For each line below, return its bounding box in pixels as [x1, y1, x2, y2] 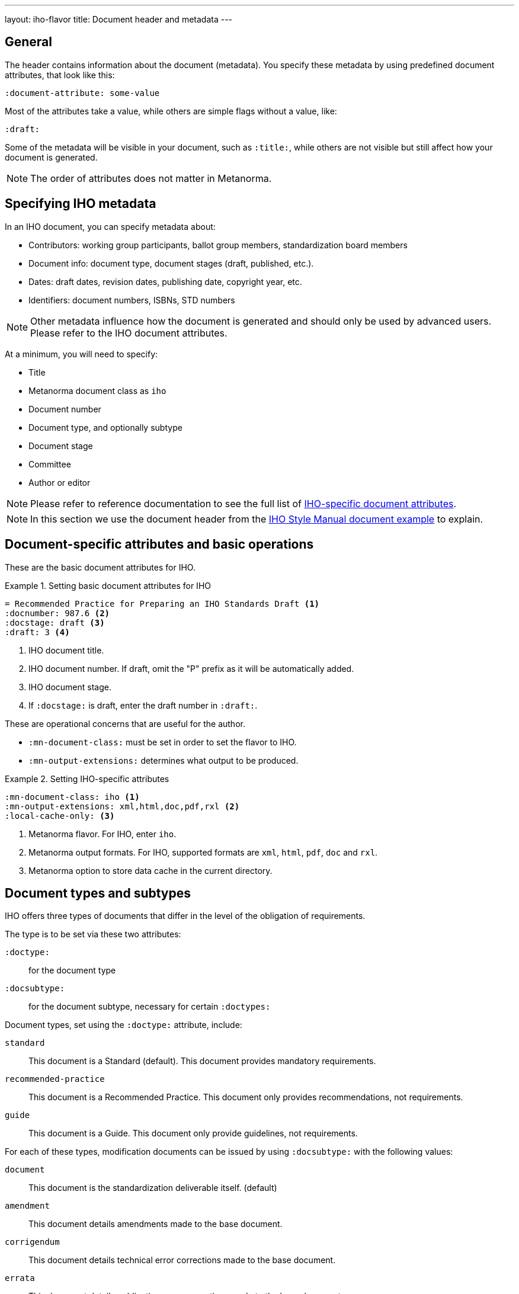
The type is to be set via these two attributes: [5, 929, 181, 940]
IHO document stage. [28, 681, 111, 692]
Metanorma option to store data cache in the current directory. [28, 865, 273, 876]
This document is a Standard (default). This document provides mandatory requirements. [28, 1056, 376, 1066]
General [5, 34, 53, 50]
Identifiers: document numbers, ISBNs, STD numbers [28, 294, 235, 305]
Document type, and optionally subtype [28, 422, 182, 433]
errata [5, 1273, 35, 1283]
